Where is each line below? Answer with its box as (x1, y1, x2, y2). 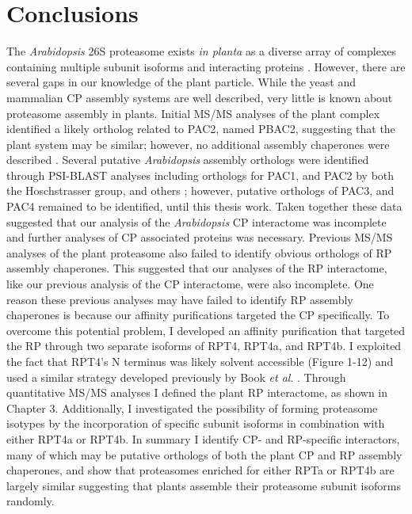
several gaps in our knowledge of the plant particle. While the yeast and (6, 74, 356, 90)
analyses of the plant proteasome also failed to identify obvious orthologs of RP (6, 244, 392, 261)
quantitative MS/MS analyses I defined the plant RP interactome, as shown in (6, 384, 388, 401)
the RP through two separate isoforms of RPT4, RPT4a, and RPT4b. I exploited (6, 337, 402, 354)
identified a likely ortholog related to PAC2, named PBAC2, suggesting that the (6, 120, 395, 137)
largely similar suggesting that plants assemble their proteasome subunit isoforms (6, 477, 401, 493)
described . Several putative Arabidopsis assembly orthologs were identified (6, 151, 369, 168)
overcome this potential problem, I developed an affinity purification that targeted (6, 322, 406, 338)
